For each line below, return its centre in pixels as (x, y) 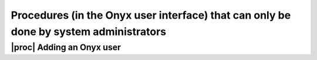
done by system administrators (89, 31)
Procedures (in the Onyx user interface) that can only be (151, 15)
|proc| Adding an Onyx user (66, 47)
